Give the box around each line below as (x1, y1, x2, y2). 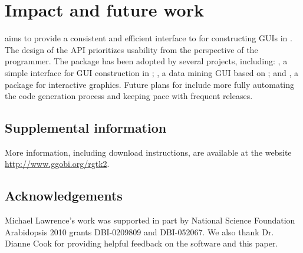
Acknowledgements (5, 186, 123, 205)
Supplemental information (5, 119, 167, 137)
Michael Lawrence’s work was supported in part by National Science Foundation (5, 214, 295, 226)
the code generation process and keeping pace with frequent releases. (5, 90, 253, 102)
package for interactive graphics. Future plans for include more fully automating (5, 78, 295, 90)
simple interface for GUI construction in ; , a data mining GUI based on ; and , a (5, 66, 298, 78)
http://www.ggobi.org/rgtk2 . (5, 157, 110, 170)
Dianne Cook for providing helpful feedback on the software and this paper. (5, 237, 278, 249)
